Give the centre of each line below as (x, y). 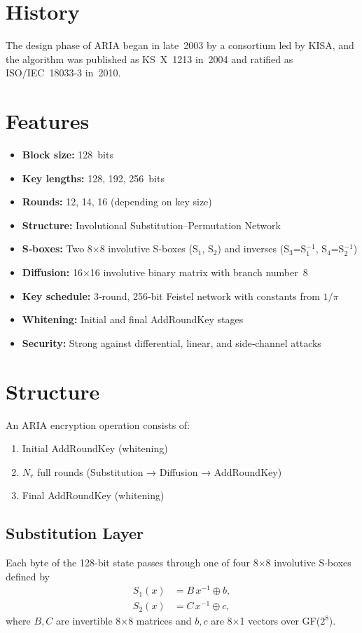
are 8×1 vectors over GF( (266, 621)
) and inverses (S (253, 249)
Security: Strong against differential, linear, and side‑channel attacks (172, 342)
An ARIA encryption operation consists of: (98, 424)
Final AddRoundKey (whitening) (93, 495)
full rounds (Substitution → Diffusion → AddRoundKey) (159, 471)
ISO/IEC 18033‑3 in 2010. (63, 73)
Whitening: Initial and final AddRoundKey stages (133, 319)
